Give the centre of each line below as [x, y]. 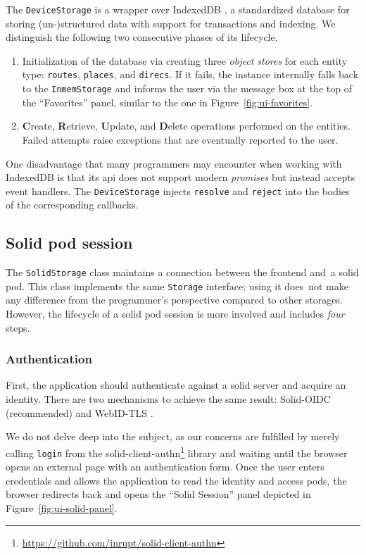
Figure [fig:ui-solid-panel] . [62, 507]
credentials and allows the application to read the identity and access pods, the [176, 480]
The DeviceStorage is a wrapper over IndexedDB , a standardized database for [178, 9]
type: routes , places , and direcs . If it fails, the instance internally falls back [190, 74]
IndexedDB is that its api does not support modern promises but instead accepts [181, 177]
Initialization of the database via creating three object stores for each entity [185, 60]
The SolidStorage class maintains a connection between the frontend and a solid [182, 272]
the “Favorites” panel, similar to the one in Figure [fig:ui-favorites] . [168, 102]
